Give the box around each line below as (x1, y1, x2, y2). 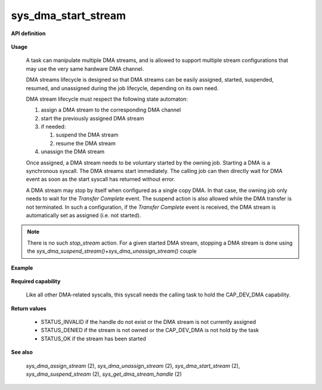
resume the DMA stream (55, 140, 116, 147)
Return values (11, 305, 47, 312)
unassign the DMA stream (41, 148, 105, 155)
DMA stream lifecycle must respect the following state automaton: (26, 95, 188, 103)
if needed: (41, 123, 66, 131)
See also (11, 349, 33, 356)
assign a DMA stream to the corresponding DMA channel (41, 106, 181, 113)
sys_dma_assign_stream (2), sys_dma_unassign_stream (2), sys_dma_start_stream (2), (26, 362, 240, 369)
